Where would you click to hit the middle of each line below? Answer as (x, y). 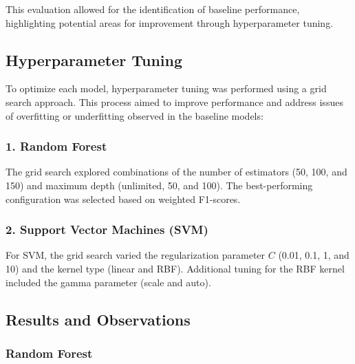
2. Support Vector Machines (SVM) (107, 229)
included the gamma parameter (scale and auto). (108, 282)
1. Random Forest (56, 146)
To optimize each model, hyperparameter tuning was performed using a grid (166, 88)
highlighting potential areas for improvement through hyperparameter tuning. (170, 22)
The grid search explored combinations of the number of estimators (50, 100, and (176, 172)
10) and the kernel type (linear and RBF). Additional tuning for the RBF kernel (175, 268)
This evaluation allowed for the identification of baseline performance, (153, 9)
